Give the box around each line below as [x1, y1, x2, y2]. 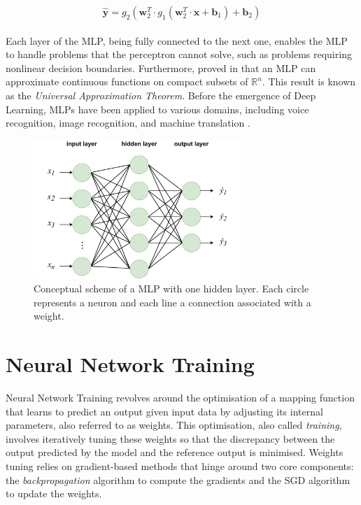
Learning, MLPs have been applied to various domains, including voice [6, 101, 309, 116]
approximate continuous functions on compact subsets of [6, 74, 248, 89]
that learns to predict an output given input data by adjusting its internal [6, 404, 323, 418]
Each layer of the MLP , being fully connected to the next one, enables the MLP [6, 33, 348, 48]
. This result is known [262, 74, 356, 89]
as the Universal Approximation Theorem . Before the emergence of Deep [6, 87, 316, 102]
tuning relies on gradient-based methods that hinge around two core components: [6, 459, 354, 474]
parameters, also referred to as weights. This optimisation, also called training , [6, 418, 342, 432]
